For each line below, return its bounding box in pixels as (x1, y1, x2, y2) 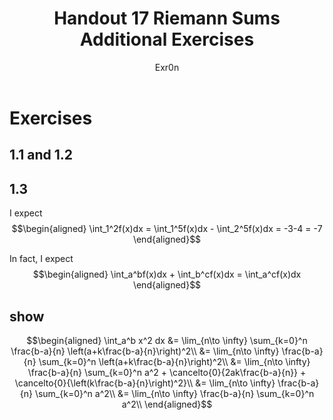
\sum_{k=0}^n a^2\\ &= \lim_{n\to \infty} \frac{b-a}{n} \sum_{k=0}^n (34, 387, 315, 399)
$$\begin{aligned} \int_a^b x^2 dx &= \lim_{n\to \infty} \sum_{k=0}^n (26, 334, 308, 346)
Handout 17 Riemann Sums (53, 7, 281, 30)
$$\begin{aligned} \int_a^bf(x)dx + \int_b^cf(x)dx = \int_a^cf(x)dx (32, 268, 302, 281)
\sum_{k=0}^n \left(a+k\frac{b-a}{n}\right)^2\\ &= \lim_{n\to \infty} (38, 355, 311, 367)
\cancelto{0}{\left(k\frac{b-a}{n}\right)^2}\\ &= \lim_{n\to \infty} (14, 377, 276, 389)
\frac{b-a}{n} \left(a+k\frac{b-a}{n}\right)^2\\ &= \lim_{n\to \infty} (10, 345, 280, 357)
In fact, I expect (9, 253, 74, 265)
